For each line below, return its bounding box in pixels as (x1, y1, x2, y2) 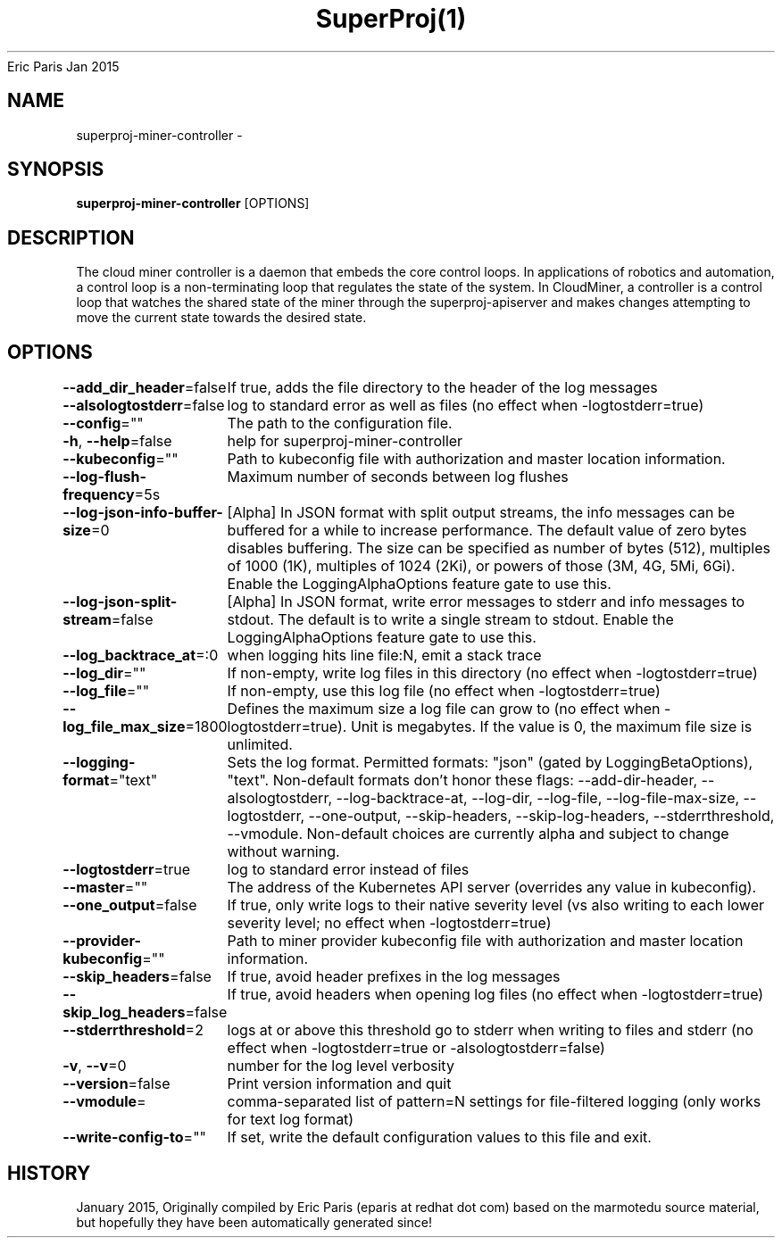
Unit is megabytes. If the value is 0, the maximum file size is (350, 718, 753, 736)
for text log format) (227, 1110, 354, 1129)
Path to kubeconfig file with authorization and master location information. (227, 450, 726, 469)
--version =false (62, 1075, 171, 1093)
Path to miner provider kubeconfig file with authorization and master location (227, 932, 744, 950)
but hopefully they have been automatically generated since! (76, 1214, 432, 1230)
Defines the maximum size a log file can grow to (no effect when (227, 700, 661, 718)
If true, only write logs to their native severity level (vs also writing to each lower (227, 896, 765, 915)
